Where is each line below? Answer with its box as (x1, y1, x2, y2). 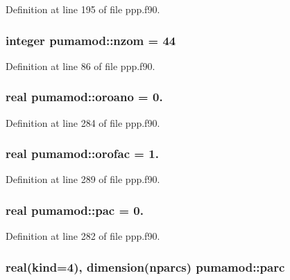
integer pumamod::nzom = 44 (6, 31, 176, 49)
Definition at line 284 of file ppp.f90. (6, 115, 160, 130)
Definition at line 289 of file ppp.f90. (6, 172, 160, 186)
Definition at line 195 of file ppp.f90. (6, 2, 160, 16)
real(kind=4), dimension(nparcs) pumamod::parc (6, 258, 285, 275)
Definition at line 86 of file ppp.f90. (6, 58, 155, 73)
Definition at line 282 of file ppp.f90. (6, 229, 160, 243)
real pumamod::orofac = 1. (6, 145, 159, 162)
